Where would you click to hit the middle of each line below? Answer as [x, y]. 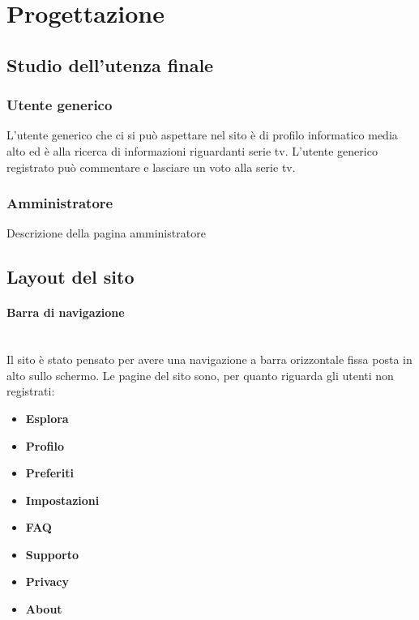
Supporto [52, 554]
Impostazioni [62, 500]
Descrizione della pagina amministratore [106, 233]
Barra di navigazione [66, 312]
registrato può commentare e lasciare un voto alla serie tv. [151, 167]
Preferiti [49, 473]
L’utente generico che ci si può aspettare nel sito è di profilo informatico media [202, 135]
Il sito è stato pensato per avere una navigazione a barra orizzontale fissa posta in [209, 359]
